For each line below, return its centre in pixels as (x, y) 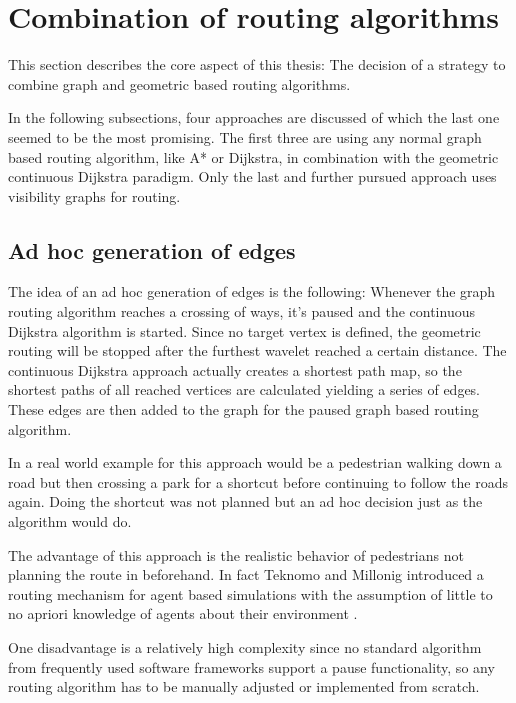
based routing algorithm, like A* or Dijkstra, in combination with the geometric (253, 156)
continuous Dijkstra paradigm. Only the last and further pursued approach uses (252, 176)
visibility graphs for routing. (94, 195)
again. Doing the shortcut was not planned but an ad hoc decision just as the (245, 501)
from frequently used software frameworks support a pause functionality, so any (251, 666)
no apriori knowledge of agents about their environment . (183, 613)
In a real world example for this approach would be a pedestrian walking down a (255, 462)
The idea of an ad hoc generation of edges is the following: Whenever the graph (252, 291)
